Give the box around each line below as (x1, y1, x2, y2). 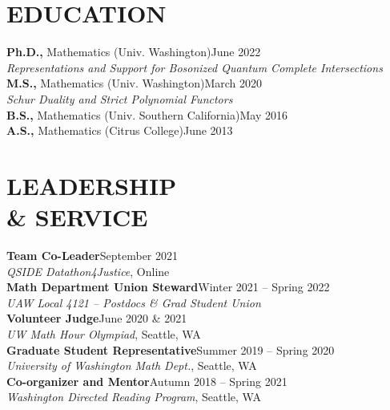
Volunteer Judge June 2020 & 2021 (6, 310, 187, 327)
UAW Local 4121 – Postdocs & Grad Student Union (6, 294, 261, 311)
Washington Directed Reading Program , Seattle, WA (6, 388, 261, 405)
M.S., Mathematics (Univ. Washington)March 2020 (6, 75, 263, 91)
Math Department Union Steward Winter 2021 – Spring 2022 (6, 278, 330, 295)
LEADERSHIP (6, 168, 177, 201)
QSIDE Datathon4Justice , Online (6, 262, 170, 279)
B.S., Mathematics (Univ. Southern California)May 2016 (6, 106, 287, 123)
